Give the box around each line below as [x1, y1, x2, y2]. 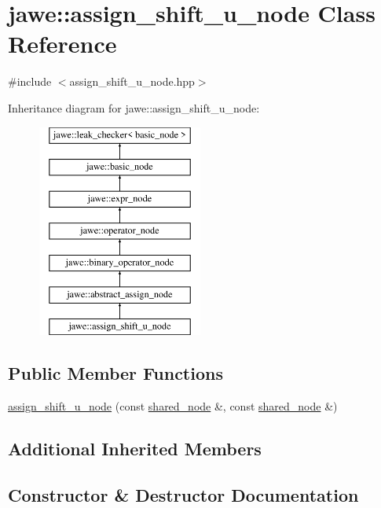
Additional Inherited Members [8, 436, 262, 460]
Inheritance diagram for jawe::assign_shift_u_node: [8, 99, 260, 116]
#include [8, 73, 52, 90]
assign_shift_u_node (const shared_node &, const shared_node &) [8, 397, 338, 414]
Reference [8, 28, 117, 60]
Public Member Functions [8, 361, 223, 385]
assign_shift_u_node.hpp [69, 73, 195, 90]
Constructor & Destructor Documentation [8, 482, 359, 506]
